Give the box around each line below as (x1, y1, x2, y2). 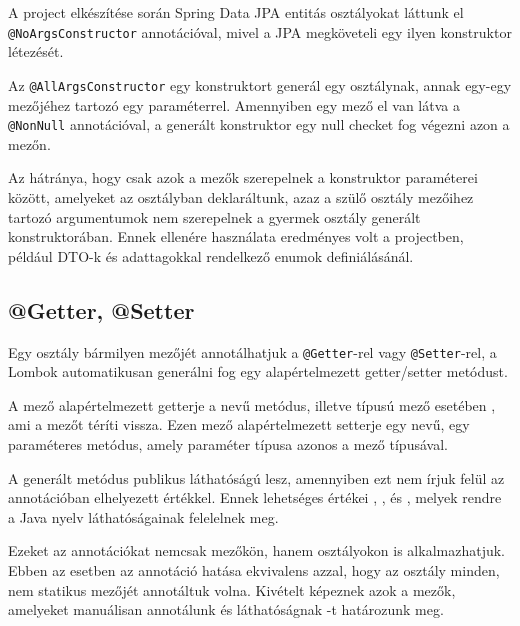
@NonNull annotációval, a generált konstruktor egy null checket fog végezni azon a (8, 114, 510, 135)
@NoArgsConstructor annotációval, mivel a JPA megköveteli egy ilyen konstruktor (8, 21, 512, 42)
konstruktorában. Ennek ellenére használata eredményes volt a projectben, (8, 226, 464, 247)
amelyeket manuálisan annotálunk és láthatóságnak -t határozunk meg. (8, 599, 444, 620)
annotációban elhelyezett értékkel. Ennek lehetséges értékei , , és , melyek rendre (8, 487, 502, 508)
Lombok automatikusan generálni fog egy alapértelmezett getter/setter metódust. (8, 361, 508, 382)
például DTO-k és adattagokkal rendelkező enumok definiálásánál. (8, 245, 414, 266)
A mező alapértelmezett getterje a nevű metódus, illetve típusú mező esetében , (8, 394, 496, 415)
